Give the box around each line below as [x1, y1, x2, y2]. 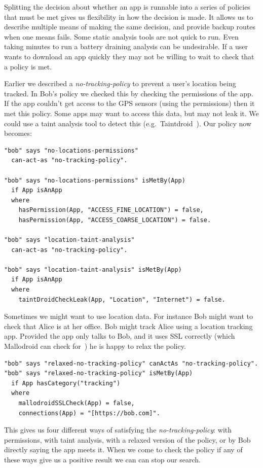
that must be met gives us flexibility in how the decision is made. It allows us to [4, 11, 253, 22]
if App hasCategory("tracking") [11, 379, 121, 387]
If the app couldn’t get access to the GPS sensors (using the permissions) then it [4, 98, 255, 109]
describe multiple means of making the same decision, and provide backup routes [4, 21, 255, 32]
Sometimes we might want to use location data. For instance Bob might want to [4, 311, 253, 321]
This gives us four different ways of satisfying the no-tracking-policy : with [4, 424, 232, 435]
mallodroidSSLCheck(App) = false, [18, 399, 135, 407]
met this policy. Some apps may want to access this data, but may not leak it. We [4, 107, 259, 118]
